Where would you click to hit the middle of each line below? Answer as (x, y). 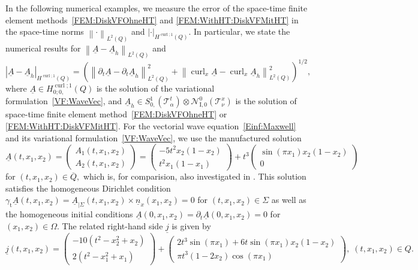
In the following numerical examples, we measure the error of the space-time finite (157, 8)
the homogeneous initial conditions (69, 214)
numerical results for (43, 48)
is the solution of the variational (155, 88)
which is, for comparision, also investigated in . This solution (195, 176)
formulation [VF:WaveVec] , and (64, 101)
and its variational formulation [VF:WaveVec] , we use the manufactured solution (154, 137)
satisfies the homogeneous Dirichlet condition (88, 188)
